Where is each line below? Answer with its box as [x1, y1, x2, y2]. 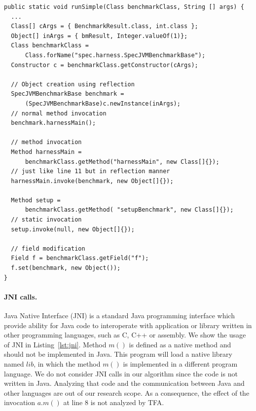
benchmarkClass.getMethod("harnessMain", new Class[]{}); [25, 158, 219, 165]
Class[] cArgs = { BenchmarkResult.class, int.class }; [11, 23, 198, 30]
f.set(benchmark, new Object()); [11, 264, 121, 272]
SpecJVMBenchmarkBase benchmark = [11, 90, 124, 98]
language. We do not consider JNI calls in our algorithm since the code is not [4, 368, 238, 378]
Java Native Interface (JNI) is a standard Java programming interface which [4, 310, 235, 321]
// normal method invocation [11, 110, 107, 117]
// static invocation [11, 216, 82, 224]
